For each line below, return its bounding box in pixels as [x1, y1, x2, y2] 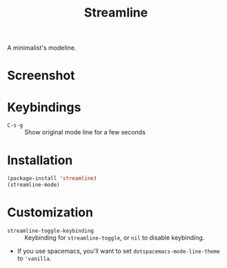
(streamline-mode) [7, 181, 60, 189]
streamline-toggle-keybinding [7, 227, 95, 234]
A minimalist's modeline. [7, 43, 77, 52]
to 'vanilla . [17, 254, 52, 262]
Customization [7, 205, 93, 220]
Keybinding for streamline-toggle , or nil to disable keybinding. [24, 233, 205, 242]
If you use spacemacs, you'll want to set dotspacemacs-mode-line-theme [17, 247, 220, 255]
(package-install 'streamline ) [7, 175, 97, 182]
